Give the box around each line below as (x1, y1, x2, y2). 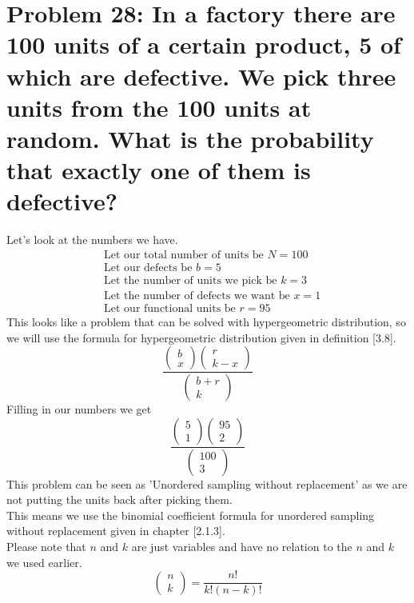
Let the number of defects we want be (104, 290, 290, 301)
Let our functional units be (104, 302, 236, 314)
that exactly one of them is (6, 154, 311, 186)
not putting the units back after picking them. (6, 491, 233, 508)
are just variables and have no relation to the (131, 537, 352, 554)
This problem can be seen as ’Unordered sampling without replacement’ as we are (6, 475, 408, 492)
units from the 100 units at (6, 90, 312, 123)
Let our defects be (104, 262, 193, 274)
